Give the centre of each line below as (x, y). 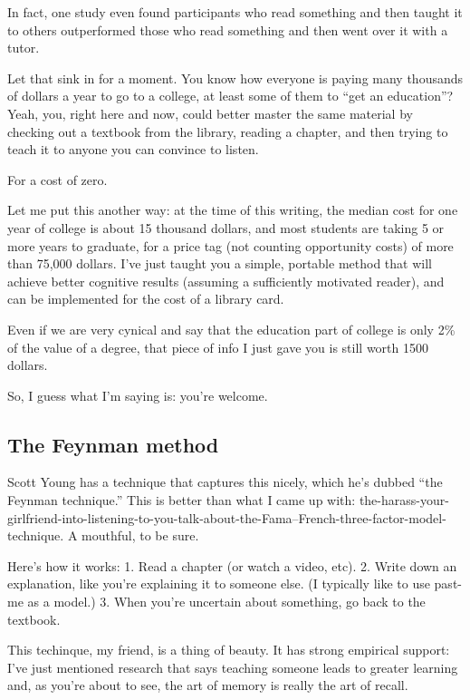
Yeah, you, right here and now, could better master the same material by (210, 113)
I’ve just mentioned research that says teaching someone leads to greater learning (233, 667)
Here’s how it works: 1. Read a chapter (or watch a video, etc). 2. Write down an (232, 565)
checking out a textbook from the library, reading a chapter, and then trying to (228, 131)
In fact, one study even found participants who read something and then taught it (235, 12)
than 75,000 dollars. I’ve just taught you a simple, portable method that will (220, 263)
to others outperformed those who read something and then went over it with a (228, 29)
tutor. (24, 48)
